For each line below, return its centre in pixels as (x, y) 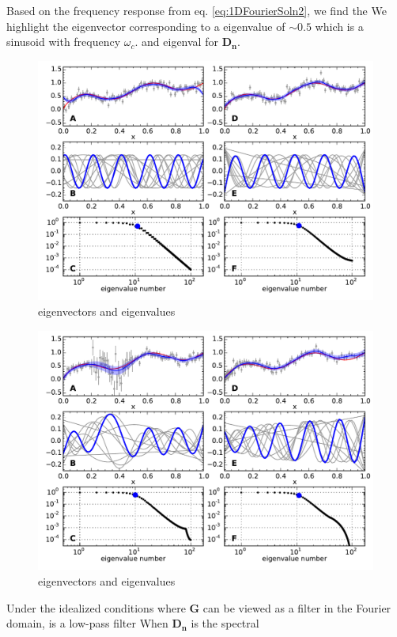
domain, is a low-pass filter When (87, 623)
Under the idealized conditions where (96, 607)
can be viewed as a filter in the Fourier (297, 607)
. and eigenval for (176, 42)
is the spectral (225, 623)
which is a (339, 26)
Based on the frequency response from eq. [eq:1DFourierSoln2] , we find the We (197, 10)
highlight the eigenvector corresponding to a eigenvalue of (146, 26)
